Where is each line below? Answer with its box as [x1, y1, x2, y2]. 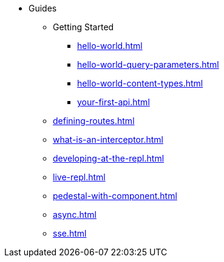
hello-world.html [77, 41, 143, 51]
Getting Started [53, 22, 114, 32]
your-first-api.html [77, 97, 150, 107]
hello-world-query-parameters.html [77, 59, 219, 70]
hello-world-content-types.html [77, 78, 203, 88]
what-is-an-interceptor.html [53, 134, 163, 145]
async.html [53, 209, 97, 220]
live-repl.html [53, 172, 106, 182]
